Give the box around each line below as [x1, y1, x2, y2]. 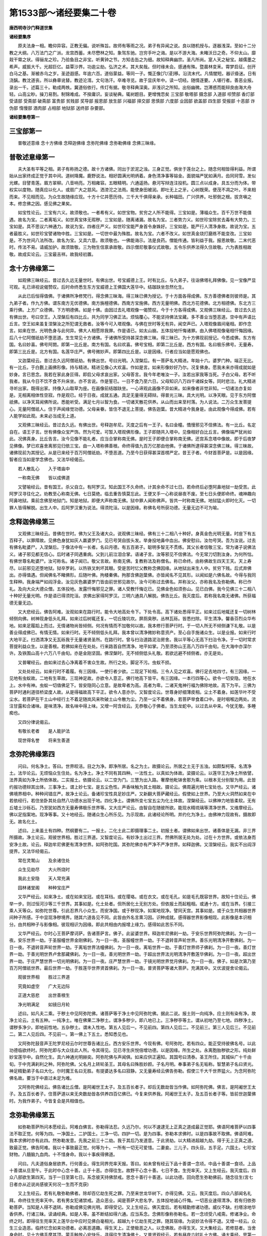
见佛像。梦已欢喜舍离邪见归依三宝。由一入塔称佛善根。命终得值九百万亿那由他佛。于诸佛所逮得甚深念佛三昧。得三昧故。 [9, 442, 256, 448]
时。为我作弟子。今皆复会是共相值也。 [9, 1098, 88, 1104]
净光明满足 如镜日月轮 [17, 1001, 70, 1007]
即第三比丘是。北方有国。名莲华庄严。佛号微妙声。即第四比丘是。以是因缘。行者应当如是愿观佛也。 [9, 349, 213, 354]
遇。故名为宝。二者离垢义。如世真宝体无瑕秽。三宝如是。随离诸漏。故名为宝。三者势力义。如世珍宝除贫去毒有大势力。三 [9, 217, 256, 222]
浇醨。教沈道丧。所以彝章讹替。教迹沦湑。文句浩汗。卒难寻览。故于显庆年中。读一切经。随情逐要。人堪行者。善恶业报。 [9, 77, 256, 84]
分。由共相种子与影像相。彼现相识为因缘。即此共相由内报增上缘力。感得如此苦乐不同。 [9, 921, 187, 927]
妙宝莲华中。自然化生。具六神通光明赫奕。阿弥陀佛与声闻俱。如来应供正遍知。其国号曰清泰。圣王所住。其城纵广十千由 [9, 1054, 252, 1060]
